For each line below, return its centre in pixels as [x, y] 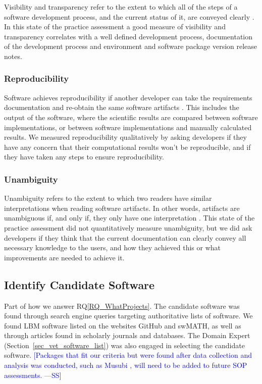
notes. [13, 56]
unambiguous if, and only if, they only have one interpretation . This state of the [129, 218]
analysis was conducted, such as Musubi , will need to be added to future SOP [126, 365]
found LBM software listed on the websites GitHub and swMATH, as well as [123, 325]
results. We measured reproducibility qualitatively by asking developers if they [125, 137]
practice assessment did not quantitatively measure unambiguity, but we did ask [128, 227]
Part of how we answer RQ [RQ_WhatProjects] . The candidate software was [122, 306]
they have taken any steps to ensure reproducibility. [84, 157]
